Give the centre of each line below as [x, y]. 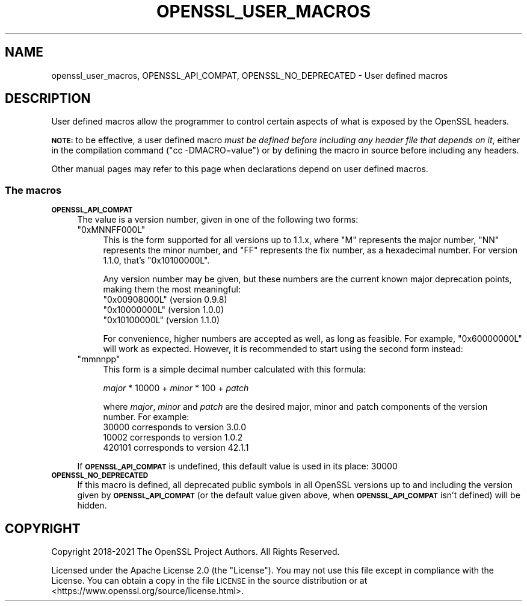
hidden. [92, 506]
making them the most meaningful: [172, 289]
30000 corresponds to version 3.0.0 [175, 427]
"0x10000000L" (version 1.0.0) [163, 310]
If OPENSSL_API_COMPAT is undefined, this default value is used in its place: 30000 [237, 466]
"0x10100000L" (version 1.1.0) [162, 320]
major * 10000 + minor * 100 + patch [176, 388]
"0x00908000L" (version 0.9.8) [165, 300]
